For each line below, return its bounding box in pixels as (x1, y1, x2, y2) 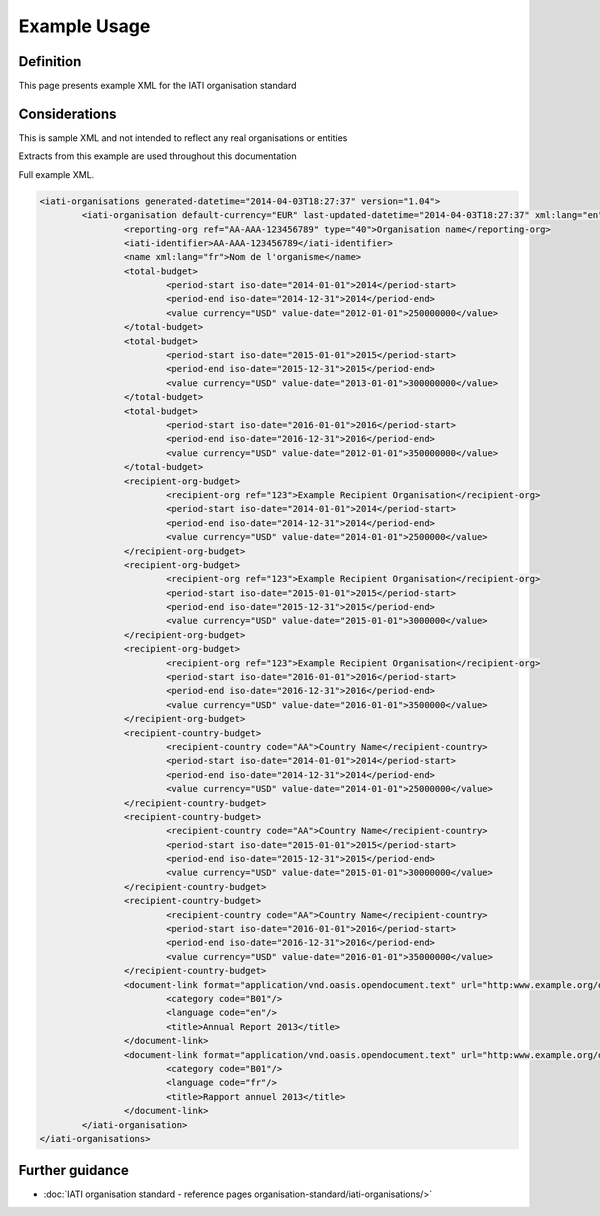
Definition (18, 53, 82, 70)
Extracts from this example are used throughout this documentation (18, 150, 297, 162)
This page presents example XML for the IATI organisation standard (18, 80, 297, 92)
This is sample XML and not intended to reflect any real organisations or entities (18, 131, 348, 144)
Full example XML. (18, 168, 95, 180)
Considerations (18, 105, 117, 122)
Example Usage (18, 15, 151, 37)
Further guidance (18, 1162, 129, 1179)
